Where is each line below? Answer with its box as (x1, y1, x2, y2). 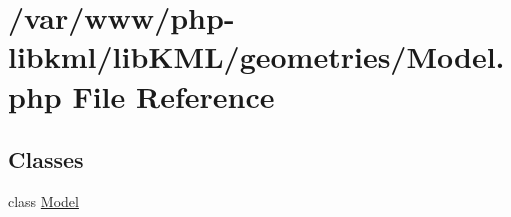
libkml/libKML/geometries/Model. (8, 36, 505, 77)
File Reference (72, 75, 275, 116)
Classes (8, 144, 84, 175)
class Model (8, 190, 79, 211)
